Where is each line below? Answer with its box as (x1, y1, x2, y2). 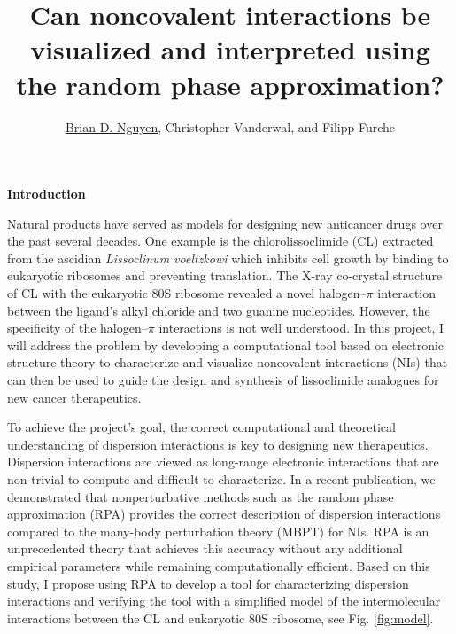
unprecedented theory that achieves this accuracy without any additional (7, 539, 403, 558)
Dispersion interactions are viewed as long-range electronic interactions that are (7, 452, 439, 471)
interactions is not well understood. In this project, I (158, 318, 444, 337)
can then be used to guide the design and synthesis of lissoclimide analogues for (7, 371, 439, 389)
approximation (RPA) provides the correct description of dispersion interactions (7, 505, 441, 523)
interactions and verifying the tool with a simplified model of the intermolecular (7, 591, 441, 610)
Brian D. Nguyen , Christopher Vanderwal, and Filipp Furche (65, 117, 396, 136)
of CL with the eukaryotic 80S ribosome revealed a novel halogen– (7, 284, 367, 302)
